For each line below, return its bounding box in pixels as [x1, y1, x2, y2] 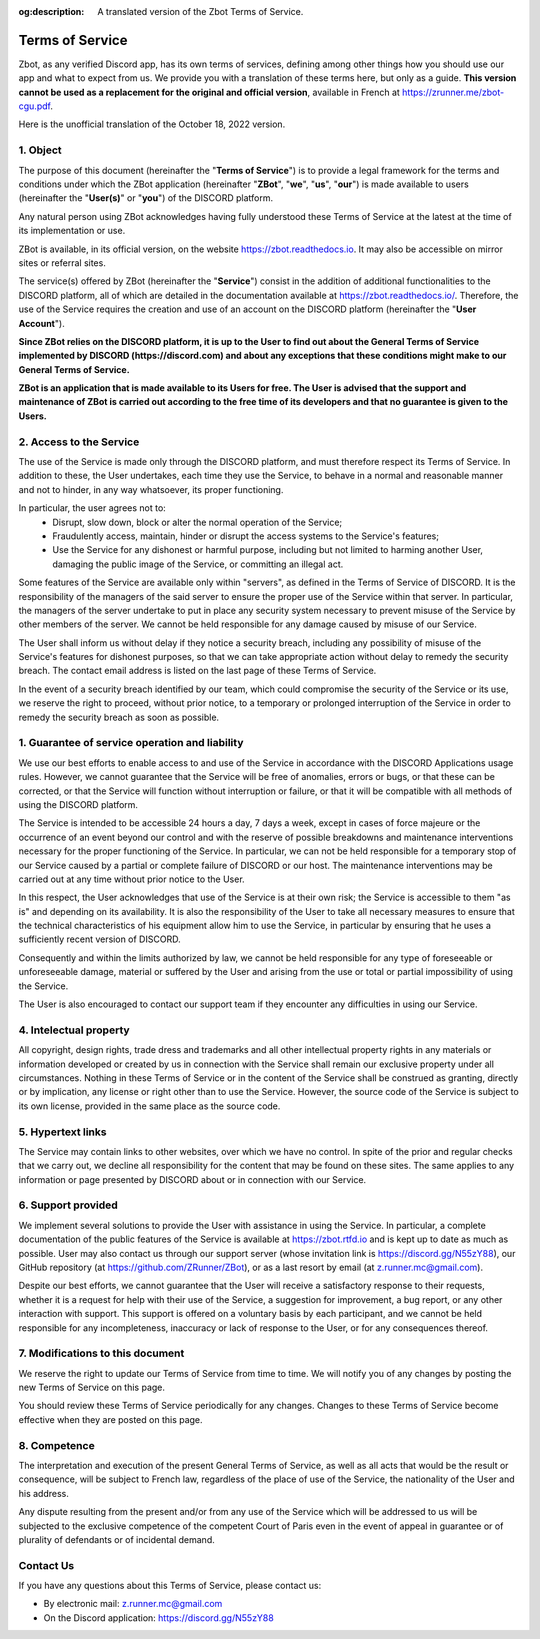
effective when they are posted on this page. [18, 1413, 204, 1425]
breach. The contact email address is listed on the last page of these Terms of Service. [18, 665, 377, 677]
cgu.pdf [18, 100, 51, 112]
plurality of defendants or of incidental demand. [18, 1533, 215, 1545]
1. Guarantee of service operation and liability [18, 736, 244, 750]
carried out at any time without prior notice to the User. [18, 873, 245, 885]
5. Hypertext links [18, 1125, 107, 1139]
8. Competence [18, 1438, 95, 1452]
